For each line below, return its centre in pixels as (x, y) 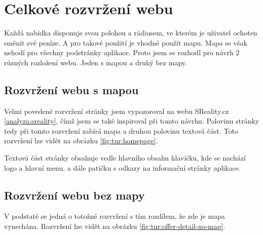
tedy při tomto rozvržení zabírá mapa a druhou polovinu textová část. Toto (121, 130)
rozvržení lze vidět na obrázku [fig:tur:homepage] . (81, 141)
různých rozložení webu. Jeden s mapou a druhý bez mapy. (96, 62)
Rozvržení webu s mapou (71, 89)
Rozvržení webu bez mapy (74, 195)
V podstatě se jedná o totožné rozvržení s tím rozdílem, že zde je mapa (115, 216)
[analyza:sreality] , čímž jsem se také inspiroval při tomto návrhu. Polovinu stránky (132, 121)
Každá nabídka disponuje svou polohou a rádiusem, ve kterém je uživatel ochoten (131, 33)
